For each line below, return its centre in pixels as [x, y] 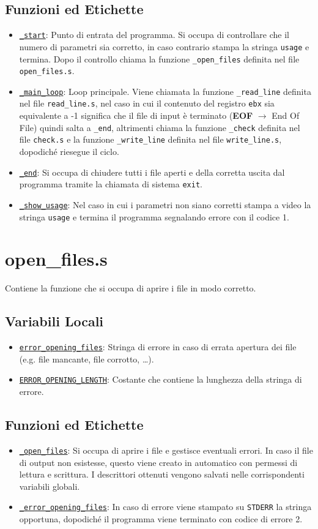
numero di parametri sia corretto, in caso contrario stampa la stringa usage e [164, 46]
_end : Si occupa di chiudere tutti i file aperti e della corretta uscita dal [152, 172]
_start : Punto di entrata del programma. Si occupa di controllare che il [154, 35]
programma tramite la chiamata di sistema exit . [111, 184]
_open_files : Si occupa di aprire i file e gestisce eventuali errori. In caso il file [166, 450]
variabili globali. [50, 486]
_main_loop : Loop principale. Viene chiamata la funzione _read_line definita [165, 91]
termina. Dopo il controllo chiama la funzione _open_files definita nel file [159, 58]
